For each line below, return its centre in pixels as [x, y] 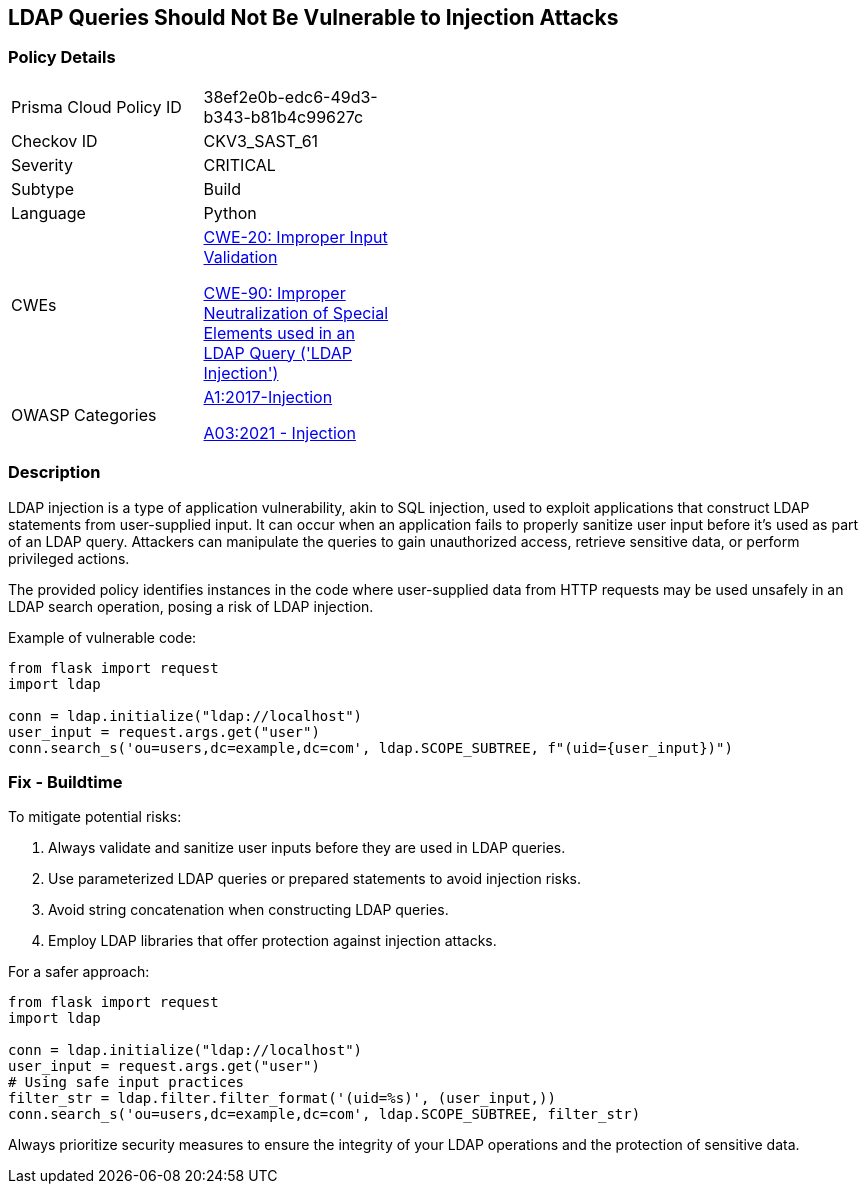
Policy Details [62, 57]
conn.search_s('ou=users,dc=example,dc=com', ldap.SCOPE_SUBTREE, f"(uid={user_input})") [370, 747]
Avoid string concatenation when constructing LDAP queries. [248, 910]
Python [230, 212]
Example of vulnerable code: [102, 637]
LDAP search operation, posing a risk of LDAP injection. [191, 606]
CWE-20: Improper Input [295, 236]
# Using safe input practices [126, 1082]
